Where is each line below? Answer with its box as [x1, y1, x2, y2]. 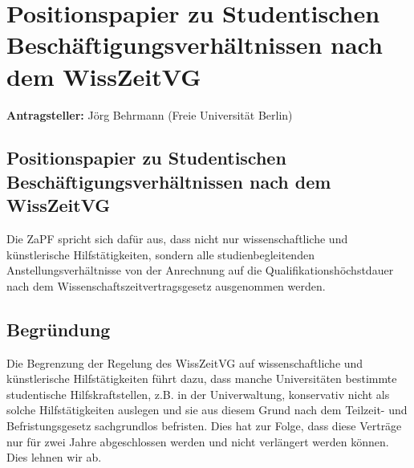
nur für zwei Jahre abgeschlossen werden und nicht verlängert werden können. [6, 433, 389, 450]
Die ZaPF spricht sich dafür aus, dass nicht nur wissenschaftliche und [6, 230, 348, 247]
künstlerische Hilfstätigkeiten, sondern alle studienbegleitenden [6, 246, 315, 262]
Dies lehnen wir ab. [6, 449, 102, 466]
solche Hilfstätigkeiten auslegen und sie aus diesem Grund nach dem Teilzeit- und [6, 401, 408, 418]
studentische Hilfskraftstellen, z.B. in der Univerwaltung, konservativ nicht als [6, 385, 390, 402]
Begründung [6, 316, 111, 341]
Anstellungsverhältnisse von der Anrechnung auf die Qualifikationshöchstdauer [6, 262, 394, 279]
